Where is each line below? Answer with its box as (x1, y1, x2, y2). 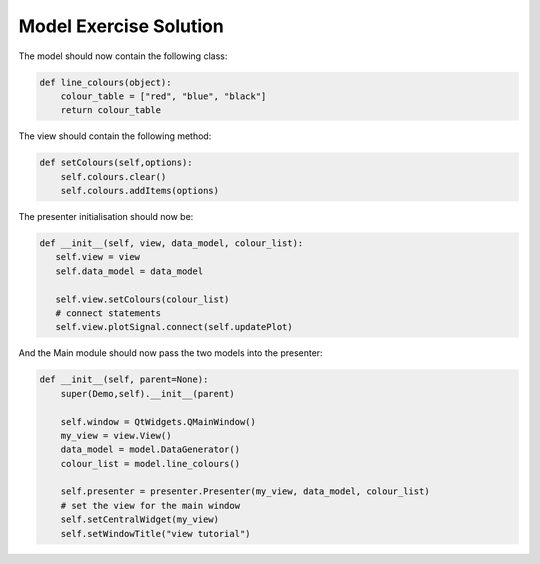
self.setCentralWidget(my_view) (60, 514, 220, 525)
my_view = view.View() (60, 430, 172, 441)
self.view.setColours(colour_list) (55, 293, 230, 305)
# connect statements (55, 307, 162, 319)
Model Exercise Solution (18, 15, 224, 37)
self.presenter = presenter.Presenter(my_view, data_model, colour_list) (60, 486, 430, 497)
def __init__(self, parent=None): (39, 374, 209, 385)
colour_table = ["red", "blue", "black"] (60, 90, 267, 102)
